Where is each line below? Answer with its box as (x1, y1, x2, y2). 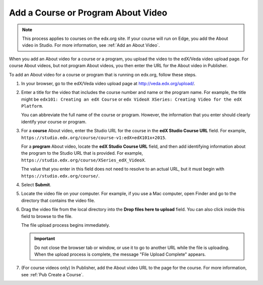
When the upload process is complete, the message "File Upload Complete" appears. (34, 251, 206, 257)
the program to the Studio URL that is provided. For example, (21, 150, 143, 156)
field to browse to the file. (21, 213, 73, 219)
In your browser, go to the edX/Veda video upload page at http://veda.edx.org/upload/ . (21, 80, 195, 86)
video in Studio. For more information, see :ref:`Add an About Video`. (22, 42, 160, 48)
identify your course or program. (21, 119, 87, 125)
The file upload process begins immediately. (21, 222, 111, 228)
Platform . (21, 103, 43, 109)
